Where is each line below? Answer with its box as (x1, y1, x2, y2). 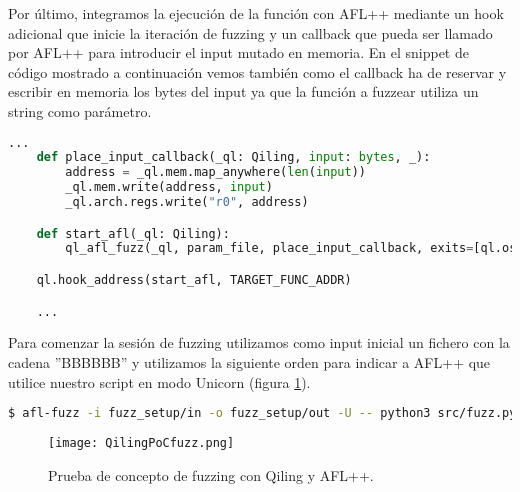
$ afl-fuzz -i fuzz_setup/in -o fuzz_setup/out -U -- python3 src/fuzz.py (8, 406, 517, 421)
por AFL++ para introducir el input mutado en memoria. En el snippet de (8, 42, 469, 63)
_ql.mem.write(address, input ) (65, 180, 273, 195)
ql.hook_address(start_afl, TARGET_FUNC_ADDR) (36, 273, 352, 287)
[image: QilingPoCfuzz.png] (48, 436, 235, 451)
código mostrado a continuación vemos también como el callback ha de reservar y (8, 61, 507, 82)
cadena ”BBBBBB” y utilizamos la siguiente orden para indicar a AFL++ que (8, 352, 491, 372)
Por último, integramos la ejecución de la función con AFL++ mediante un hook (8, 3, 504, 23)
